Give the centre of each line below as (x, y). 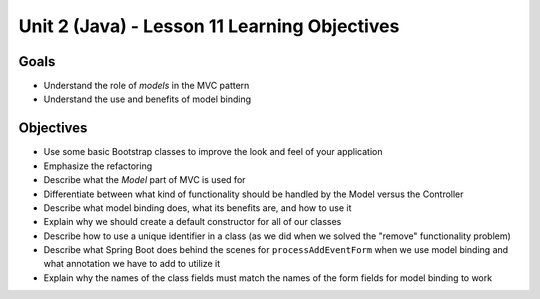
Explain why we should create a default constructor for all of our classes (192, 222)
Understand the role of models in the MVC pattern (146, 86)
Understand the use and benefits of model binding (147, 99)
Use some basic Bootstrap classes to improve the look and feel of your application (213, 152)
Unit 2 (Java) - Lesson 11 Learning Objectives (209, 26)
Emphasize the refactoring (98, 166)
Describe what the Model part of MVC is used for (144, 180)
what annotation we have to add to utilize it (132, 264)
